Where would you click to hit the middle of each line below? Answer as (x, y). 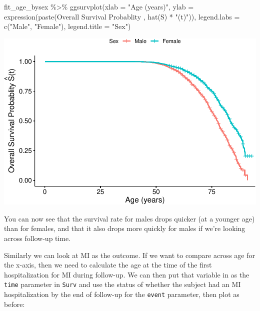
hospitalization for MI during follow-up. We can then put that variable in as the (127, 274)
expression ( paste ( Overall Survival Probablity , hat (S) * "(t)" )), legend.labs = (122, 16)
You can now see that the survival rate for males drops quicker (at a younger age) (129, 218)
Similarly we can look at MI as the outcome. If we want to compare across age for (129, 255)
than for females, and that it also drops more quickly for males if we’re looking (125, 228)
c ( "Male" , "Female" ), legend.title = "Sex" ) (67, 26)
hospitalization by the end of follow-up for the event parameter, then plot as (122, 294)
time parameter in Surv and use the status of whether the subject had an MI (122, 284)
